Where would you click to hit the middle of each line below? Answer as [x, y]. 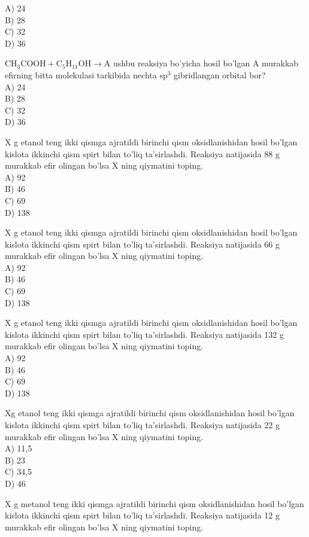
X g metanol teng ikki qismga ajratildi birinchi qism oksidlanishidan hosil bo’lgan [154, 503]
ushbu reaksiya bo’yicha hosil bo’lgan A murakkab [206, 63]
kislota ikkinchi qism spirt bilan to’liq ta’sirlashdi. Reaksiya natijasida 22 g [142, 425]
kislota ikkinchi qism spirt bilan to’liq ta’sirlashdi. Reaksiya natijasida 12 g [142, 515]
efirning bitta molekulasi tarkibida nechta [81, 74]
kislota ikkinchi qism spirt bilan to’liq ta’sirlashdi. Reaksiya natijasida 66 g [142, 244]
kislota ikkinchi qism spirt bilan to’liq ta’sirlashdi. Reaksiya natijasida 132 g [144, 334]
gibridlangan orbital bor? [220, 74]
